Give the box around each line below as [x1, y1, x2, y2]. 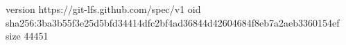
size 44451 [6, 29, 49, 43]
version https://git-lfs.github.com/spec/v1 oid [6, 2, 201, 16]
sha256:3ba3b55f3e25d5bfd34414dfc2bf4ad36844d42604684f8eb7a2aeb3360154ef [6, 15, 340, 29]
